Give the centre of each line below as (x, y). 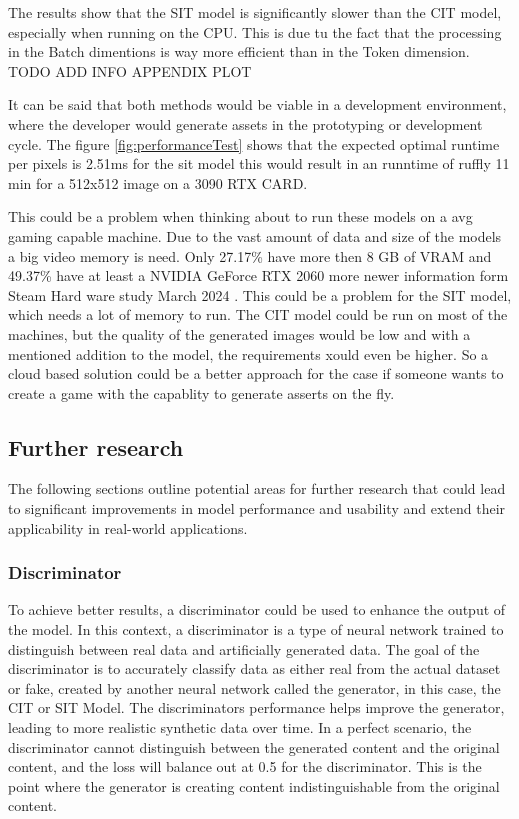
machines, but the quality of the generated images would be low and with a (239, 333)
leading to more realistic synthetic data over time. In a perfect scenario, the (240, 727)
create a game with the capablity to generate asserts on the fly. (201, 392)
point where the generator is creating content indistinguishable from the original (254, 785)
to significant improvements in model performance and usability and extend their (257, 508)
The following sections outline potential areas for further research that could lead (257, 488)
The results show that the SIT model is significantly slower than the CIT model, (255, 12)
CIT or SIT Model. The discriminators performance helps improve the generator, (256, 707)
